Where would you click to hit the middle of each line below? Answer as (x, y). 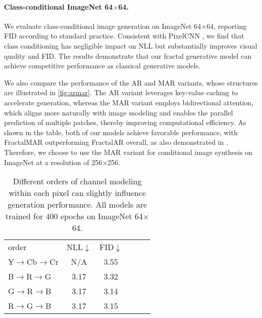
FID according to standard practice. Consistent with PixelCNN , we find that (124, 36)
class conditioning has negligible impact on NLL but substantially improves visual (131, 45)
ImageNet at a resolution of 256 (53, 162)
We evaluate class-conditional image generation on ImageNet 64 (103, 26)
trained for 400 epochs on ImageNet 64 (74, 216)
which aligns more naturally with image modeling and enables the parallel (119, 112)
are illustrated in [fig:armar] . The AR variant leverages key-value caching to (121, 92)
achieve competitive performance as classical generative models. (102, 66)
